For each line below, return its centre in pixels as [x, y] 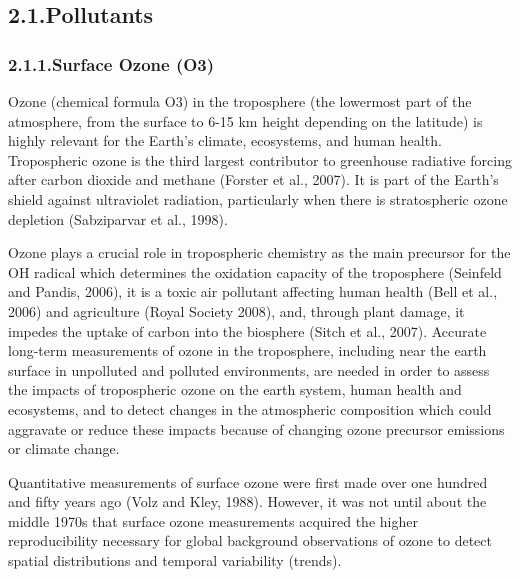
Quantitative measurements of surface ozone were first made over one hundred [248, 481]
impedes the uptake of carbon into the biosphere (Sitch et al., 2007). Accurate [247, 330]
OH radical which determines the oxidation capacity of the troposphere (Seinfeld [255, 271]
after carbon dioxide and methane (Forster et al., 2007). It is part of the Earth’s [253, 179]
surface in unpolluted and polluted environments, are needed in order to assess [249, 369]
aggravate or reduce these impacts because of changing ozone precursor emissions [256, 428]
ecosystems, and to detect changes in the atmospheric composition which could [250, 408]
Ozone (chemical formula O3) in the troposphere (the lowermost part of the [240, 101]
